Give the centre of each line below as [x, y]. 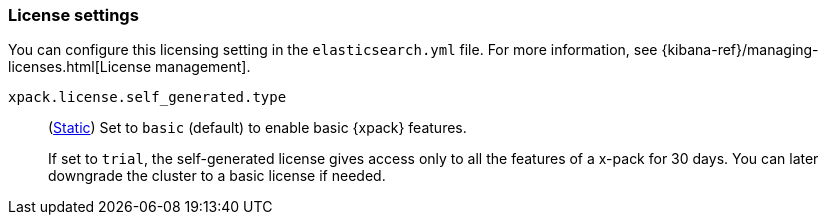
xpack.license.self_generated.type [147, 97]
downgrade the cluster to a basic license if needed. [217, 176]
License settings [73, 15]
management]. [203, 67]
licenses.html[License [80, 67]
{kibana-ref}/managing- [740, 50]
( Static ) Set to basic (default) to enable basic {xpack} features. [257, 128]
